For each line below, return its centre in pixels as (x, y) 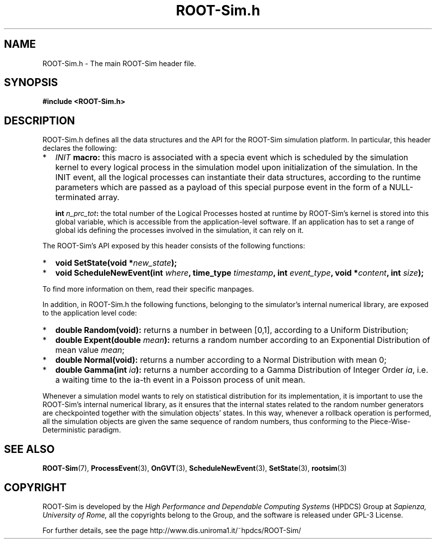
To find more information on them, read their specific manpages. (148, 289)
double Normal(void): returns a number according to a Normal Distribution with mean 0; (221, 360)
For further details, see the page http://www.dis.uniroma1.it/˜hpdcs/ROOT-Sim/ (172, 530)
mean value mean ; (90, 350)
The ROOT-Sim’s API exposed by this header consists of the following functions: (174, 246)
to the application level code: (90, 313)
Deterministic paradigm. (82, 430)
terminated (76, 197)
